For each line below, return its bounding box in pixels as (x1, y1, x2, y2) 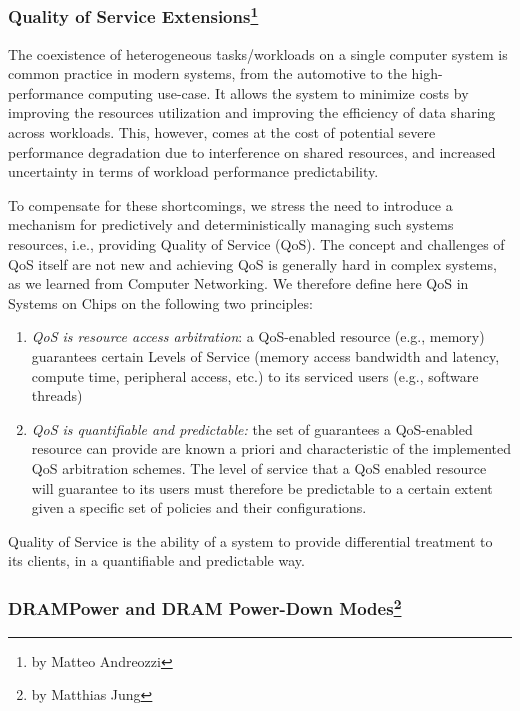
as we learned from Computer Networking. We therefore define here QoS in (8, 273, 469, 294)
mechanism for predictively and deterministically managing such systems (8, 214, 454, 235)
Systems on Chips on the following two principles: (8, 292, 313, 313)
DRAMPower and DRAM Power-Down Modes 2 (8, 593, 402, 621)
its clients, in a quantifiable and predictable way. (8, 550, 305, 571)
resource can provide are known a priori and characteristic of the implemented (31, 438, 511, 459)
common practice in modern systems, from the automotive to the (8, 63, 407, 84)
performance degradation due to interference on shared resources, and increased (8, 141, 496, 162)
